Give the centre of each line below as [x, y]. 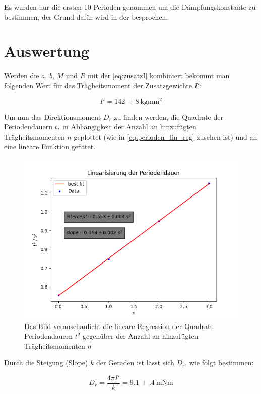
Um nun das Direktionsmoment [53, 117]
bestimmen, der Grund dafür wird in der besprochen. [86, 16]
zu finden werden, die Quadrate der [169, 117]
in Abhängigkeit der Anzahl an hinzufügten [129, 127]
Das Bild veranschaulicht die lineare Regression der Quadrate [119, 326]
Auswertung [47, 51]
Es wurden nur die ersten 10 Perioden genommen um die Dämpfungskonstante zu [130, 7]
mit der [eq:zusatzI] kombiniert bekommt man [159, 75]
